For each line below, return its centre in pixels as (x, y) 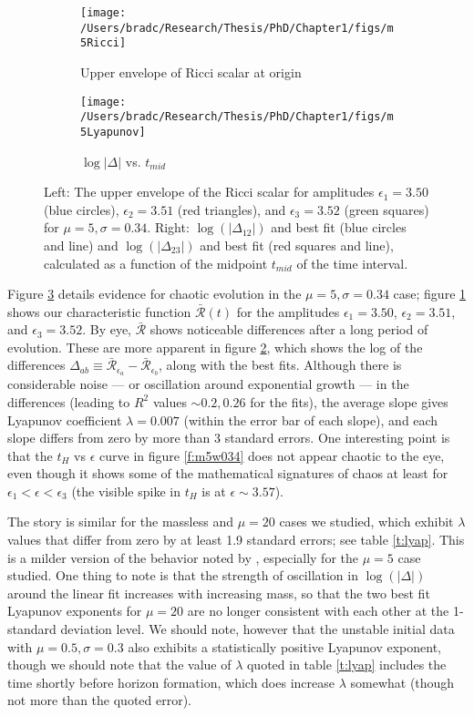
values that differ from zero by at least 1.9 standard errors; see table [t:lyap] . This (236, 540)
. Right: (168, 227)
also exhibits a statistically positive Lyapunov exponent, (284, 646)
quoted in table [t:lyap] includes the (346, 665)
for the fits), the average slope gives (349, 401)
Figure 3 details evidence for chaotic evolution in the (155, 294)
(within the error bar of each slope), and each (311, 419)
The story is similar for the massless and (120, 522)
